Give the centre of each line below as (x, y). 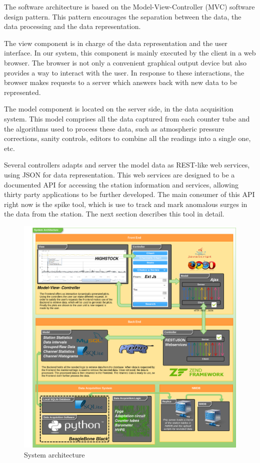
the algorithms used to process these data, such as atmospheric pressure (114, 128)
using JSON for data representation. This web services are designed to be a (119, 174)
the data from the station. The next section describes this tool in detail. (114, 214)
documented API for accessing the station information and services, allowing (121, 184)
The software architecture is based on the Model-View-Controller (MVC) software (129, 6)
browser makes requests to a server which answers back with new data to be (121, 82)
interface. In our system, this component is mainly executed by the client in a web (130, 53)
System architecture (54, 454)
